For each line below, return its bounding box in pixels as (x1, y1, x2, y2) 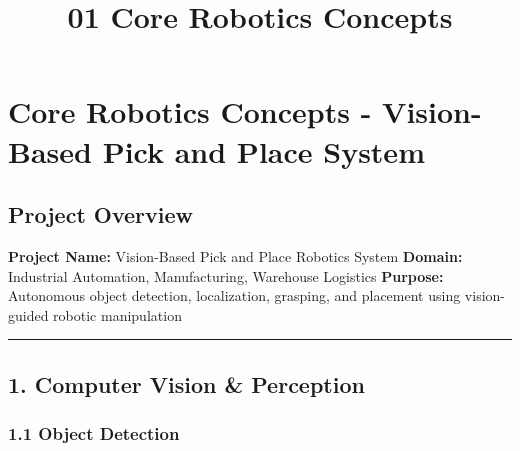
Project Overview (8, 199, 194, 230)
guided (8, 304, 49, 325)
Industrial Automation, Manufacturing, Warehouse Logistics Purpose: (8, 265, 444, 286)
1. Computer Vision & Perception (8, 368, 365, 399)
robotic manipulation (53, 304, 182, 325)
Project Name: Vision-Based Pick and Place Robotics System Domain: (8, 245, 463, 266)
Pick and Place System (102, 130, 425, 171)
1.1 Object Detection (8, 421, 180, 446)
